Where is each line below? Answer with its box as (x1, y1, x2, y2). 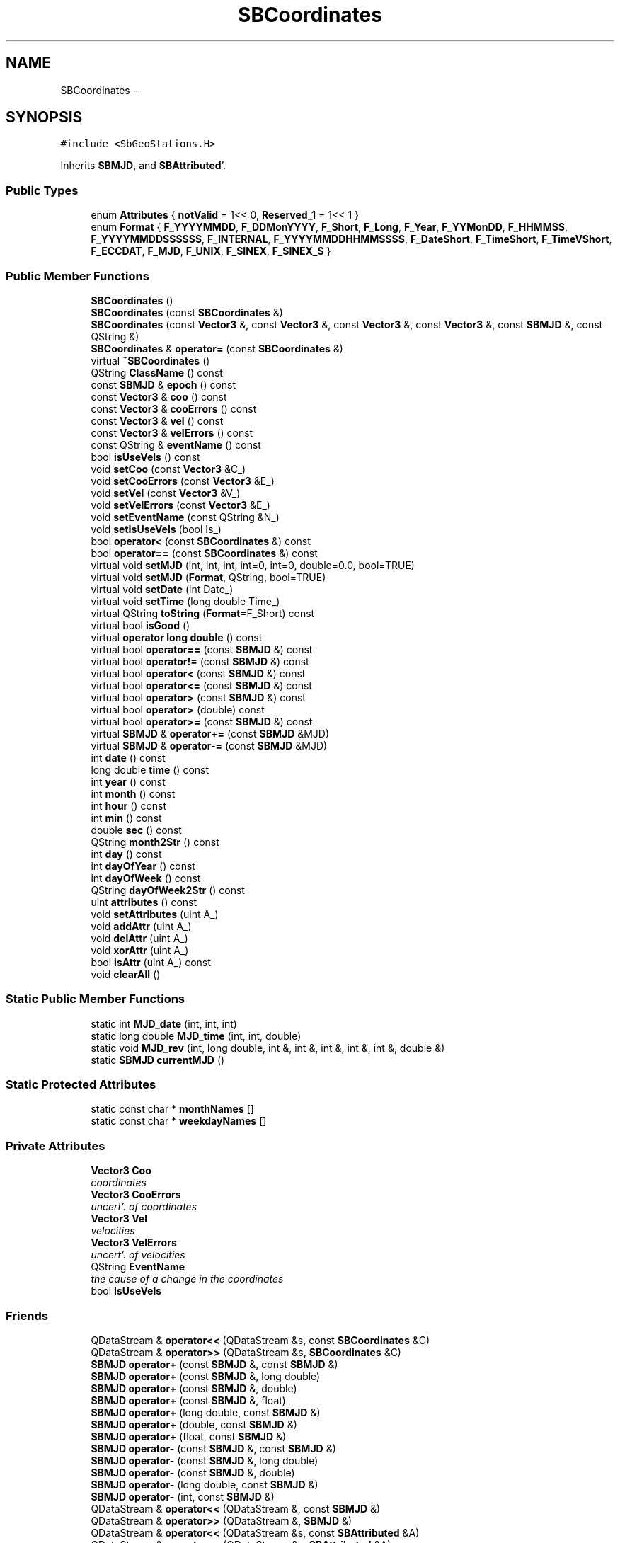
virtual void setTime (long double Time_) (91, 595, 280, 607)
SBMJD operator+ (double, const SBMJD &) (91, 1418, 297, 1430)
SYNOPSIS (6, 108, 83, 127)
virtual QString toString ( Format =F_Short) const (91, 607, 315, 619)
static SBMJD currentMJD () (91, 1053, 225, 1066)
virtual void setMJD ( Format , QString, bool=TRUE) (91, 570, 326, 583)
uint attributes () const (91, 895, 197, 908)
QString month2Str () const (91, 835, 219, 848)
